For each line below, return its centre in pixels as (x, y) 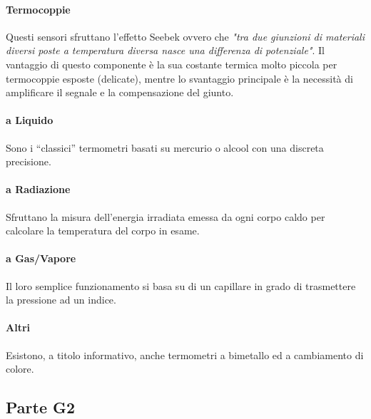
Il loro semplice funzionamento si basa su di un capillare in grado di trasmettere (181, 285)
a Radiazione (38, 189)
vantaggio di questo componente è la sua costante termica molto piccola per (172, 64)
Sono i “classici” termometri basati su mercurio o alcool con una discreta (165, 147)
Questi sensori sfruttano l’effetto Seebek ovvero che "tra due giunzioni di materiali (185, 36)
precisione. (29, 161)
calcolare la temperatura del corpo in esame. (103, 231)
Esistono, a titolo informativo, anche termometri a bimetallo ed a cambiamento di (185, 355)
